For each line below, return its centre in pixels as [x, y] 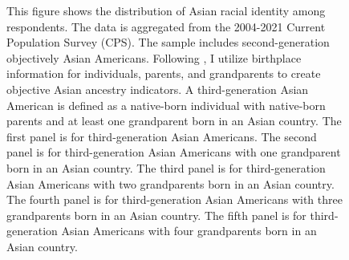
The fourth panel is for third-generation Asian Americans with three [174, 199]
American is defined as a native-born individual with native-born [166, 105]
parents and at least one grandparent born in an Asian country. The [174, 121]
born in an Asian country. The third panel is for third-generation [166, 167]
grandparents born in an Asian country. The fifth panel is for [156, 215]
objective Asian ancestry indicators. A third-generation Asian [158, 89]
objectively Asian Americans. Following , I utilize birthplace [154, 57]
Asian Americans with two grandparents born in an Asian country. [170, 183]
